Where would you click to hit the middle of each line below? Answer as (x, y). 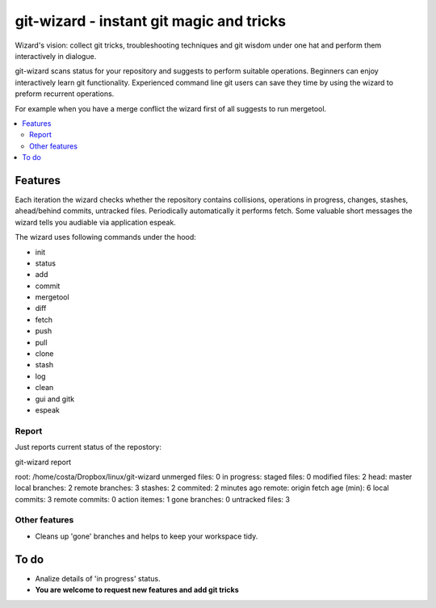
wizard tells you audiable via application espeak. (96, 222)
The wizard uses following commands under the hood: (106, 237)
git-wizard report (43, 462)
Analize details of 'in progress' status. (98, 578)
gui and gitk (55, 399)
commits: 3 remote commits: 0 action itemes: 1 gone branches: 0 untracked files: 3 (153, 499)
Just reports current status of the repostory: (88, 447)
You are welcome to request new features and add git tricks (137, 590)
